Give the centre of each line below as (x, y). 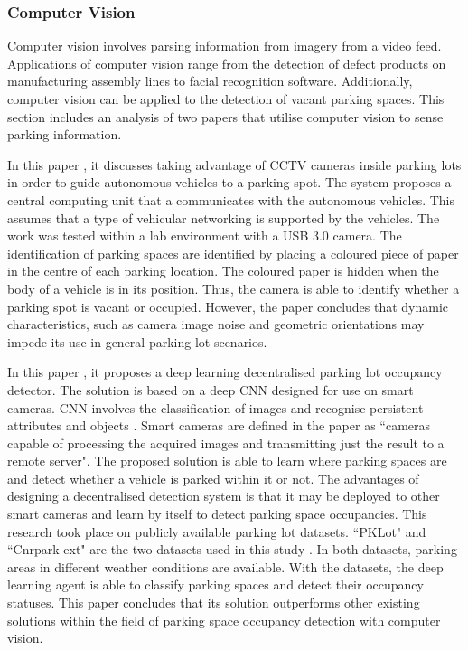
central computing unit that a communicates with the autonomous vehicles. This (231, 199)
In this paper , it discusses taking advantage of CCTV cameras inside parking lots (234, 164)
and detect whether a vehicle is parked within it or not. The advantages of (213, 478)
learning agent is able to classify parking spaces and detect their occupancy (215, 584)
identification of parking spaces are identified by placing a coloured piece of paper (233, 253)
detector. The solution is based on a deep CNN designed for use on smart (211, 389)
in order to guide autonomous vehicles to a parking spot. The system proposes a (229, 182)
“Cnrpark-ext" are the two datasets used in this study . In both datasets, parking (232, 549)
